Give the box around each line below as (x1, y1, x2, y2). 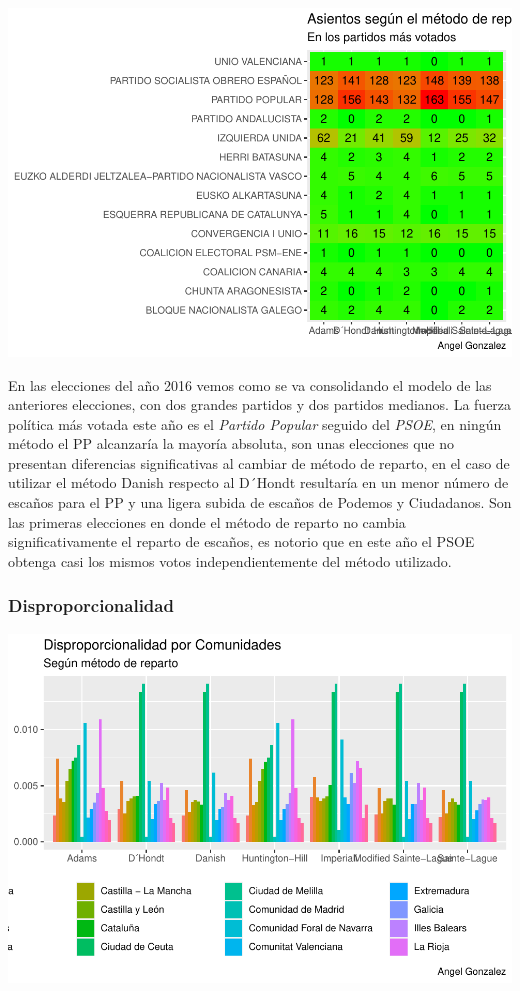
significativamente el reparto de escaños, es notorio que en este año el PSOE (8, 531, 475, 552)
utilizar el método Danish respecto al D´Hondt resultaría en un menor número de (8, 472, 509, 493)
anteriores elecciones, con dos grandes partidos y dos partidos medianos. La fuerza (8, 394, 512, 415)
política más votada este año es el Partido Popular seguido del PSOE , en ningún (8, 413, 502, 434)
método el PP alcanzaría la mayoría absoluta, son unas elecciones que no (8, 433, 455, 454)
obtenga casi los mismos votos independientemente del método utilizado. (8, 550, 452, 571)
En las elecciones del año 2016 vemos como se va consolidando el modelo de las (8, 374, 492, 395)
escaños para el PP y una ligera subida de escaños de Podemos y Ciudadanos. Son (8, 492, 512, 513)
